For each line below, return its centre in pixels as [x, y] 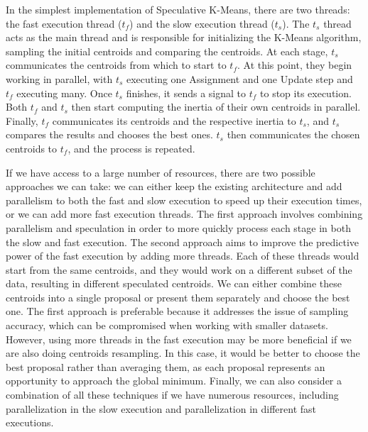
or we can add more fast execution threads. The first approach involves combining [184, 214]
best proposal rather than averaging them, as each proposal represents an [166, 366]
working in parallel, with [59, 78]
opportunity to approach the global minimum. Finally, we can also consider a [174, 381]
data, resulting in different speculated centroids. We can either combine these [174, 283]
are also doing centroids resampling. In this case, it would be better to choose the [183, 353]
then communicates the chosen [293, 134]
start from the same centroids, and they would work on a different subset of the [179, 269]
